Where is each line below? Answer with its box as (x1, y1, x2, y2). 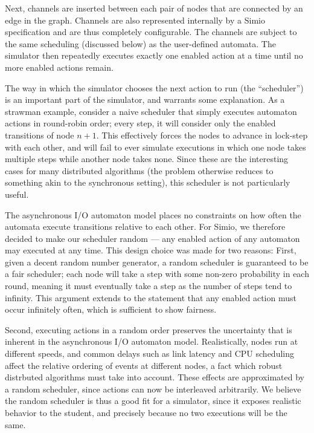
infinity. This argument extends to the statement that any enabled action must (5, 291, 296, 304)
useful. (5, 187, 29, 200)
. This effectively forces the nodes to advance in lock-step (96, 128, 308, 141)
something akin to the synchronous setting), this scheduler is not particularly (5, 176, 290, 189)
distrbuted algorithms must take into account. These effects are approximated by (5, 371, 304, 383)
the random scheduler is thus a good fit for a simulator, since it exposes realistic (5, 394, 301, 407)
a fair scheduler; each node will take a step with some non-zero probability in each (5, 267, 309, 280)
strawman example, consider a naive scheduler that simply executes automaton (5, 105, 297, 117)
